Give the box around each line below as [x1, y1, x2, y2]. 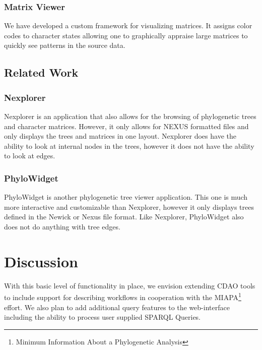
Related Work [4, 65, 79, 80]
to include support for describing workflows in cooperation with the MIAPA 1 [4, 290, 241, 302]
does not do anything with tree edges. [4, 221, 120, 231]
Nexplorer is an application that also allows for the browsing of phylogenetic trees [4, 111, 256, 121]
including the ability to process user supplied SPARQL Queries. [4, 312, 201, 322]
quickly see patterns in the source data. [4, 40, 125, 50]
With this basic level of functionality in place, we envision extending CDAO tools [4, 280, 255, 290]
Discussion [4, 251, 78, 271]
